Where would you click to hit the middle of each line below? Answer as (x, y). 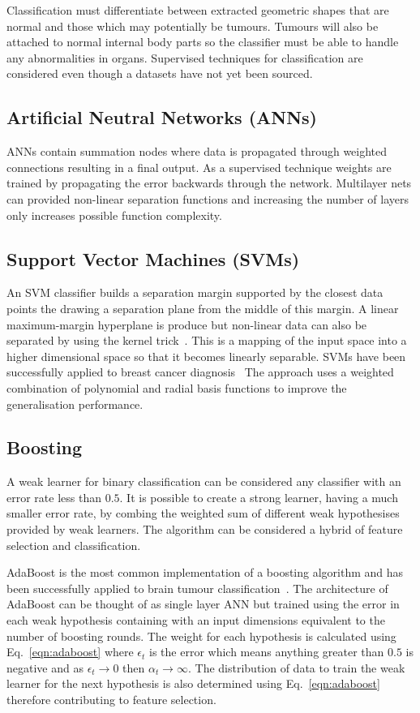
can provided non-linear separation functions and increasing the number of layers (208, 198)
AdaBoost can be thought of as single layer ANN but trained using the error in (203, 604)
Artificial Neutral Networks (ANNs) (162, 117)
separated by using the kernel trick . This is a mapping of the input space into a (207, 340)
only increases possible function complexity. (114, 215)
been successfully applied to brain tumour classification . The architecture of (197, 588)
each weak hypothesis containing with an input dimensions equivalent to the (196, 620)
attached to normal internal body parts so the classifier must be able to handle (203, 42)
